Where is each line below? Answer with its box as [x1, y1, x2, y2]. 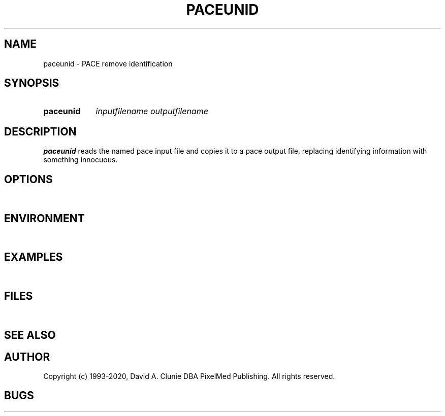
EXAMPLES [4, 251, 63, 264]
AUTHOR [4, 350, 50, 363]
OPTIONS [4, 172, 53, 186]
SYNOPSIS [4, 77, 59, 90]
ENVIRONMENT [4, 212, 85, 225]
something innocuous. [43, 155, 118, 164]
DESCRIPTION [4, 125, 77, 138]
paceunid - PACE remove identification [43, 59, 173, 68]
